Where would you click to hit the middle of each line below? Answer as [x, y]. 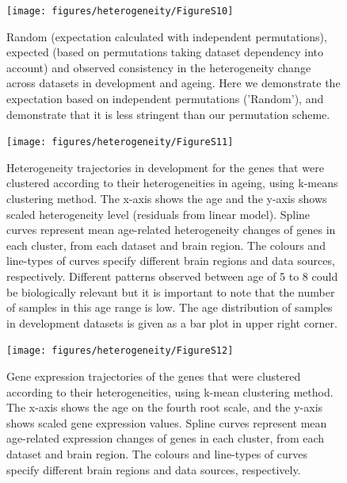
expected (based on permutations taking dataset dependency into [165, 52]
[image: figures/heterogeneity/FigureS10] [120, 11]
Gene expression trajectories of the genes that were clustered [154, 376]
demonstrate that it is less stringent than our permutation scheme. [168, 114]
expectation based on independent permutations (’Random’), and [165, 99]
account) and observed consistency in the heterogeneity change [159, 67]
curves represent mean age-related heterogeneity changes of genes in [171, 230]
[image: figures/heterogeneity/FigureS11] [120, 142]
